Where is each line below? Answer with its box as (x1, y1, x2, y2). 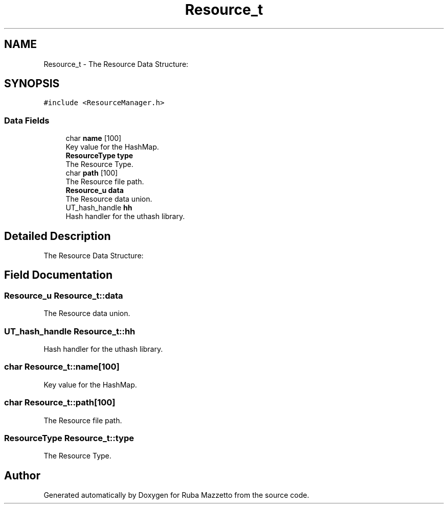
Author (4, 469, 40, 482)
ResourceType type (65, 151, 133, 160)
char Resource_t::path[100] (4, 397, 116, 408)
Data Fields (4, 115, 50, 126)
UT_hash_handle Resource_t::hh (4, 326, 136, 336)
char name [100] (65, 134, 122, 143)
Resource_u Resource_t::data (4, 290, 123, 301)
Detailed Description (4, 229, 111, 243)
